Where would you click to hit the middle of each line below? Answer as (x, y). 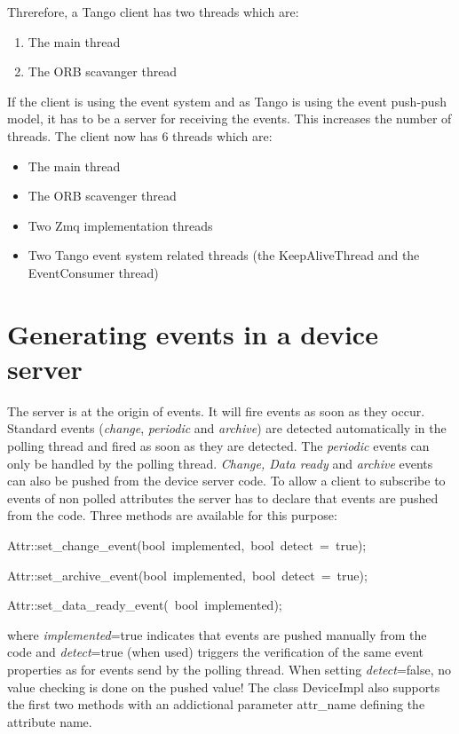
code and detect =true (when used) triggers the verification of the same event (216, 652)
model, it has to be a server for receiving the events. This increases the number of (229, 118)
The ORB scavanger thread (103, 71)
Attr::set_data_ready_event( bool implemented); (145, 605)
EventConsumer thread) (93, 272)
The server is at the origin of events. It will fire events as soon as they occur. (216, 410)
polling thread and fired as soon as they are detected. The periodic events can (218, 446)
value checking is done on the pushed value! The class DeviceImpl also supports (224, 687)
